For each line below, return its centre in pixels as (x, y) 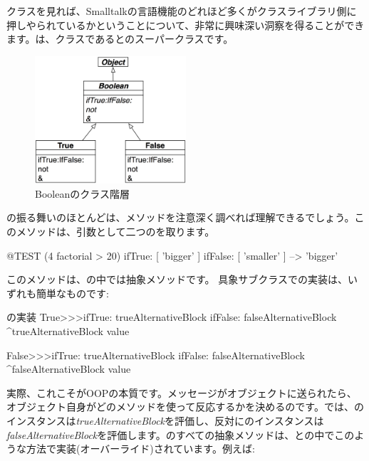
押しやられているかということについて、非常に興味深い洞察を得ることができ (186, 25)
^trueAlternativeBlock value (68, 331)
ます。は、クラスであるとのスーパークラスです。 (120, 39)
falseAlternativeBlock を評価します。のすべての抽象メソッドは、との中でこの (181, 434)
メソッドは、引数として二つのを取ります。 (115, 232)
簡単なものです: (72, 293)
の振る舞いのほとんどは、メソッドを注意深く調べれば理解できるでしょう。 (181, 217)
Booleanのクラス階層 (82, 193)
